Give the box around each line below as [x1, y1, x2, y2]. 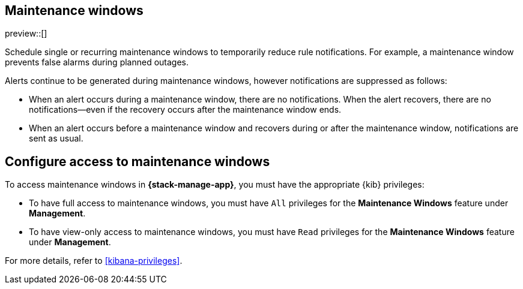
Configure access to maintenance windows [5, 153, 270, 169]
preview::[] [5, 28, 47, 39]
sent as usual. [29, 133, 83, 144]
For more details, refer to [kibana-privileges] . [5, 255, 183, 266]
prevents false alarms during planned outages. [5, 57, 189, 68]
